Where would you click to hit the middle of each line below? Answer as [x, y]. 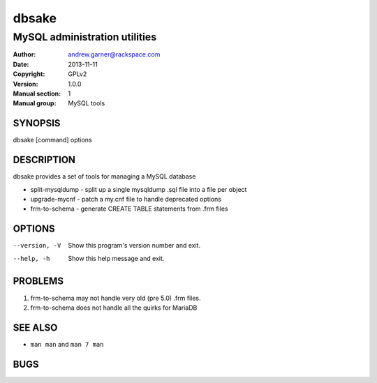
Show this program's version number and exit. [134, 246]
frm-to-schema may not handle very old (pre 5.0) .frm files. [116, 298]
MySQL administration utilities [85, 37]
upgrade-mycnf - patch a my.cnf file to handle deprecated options [126, 199]
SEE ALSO [35, 328]
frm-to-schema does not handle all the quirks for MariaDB [114, 308]
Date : [21, 64]
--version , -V [37, 246]
